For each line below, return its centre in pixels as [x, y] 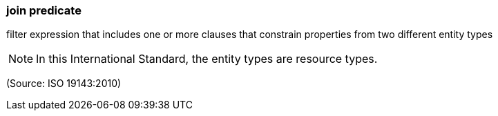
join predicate [44, 10]
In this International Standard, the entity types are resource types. [207, 59]
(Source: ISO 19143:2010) [64, 84]
